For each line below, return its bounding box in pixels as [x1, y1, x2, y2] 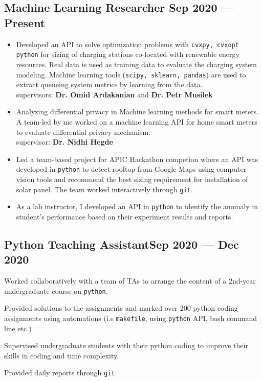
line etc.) [4, 323, 32, 333]
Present [4, 14, 46, 30]
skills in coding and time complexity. [4, 350, 119, 360]
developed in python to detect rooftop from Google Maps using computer [16, 164, 247, 174]
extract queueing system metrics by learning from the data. [16, 79, 203, 90]
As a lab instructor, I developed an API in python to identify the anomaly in [16, 201, 258, 212]
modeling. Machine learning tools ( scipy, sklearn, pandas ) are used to [16, 69, 246, 79]
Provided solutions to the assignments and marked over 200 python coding [4, 303, 238, 313]
